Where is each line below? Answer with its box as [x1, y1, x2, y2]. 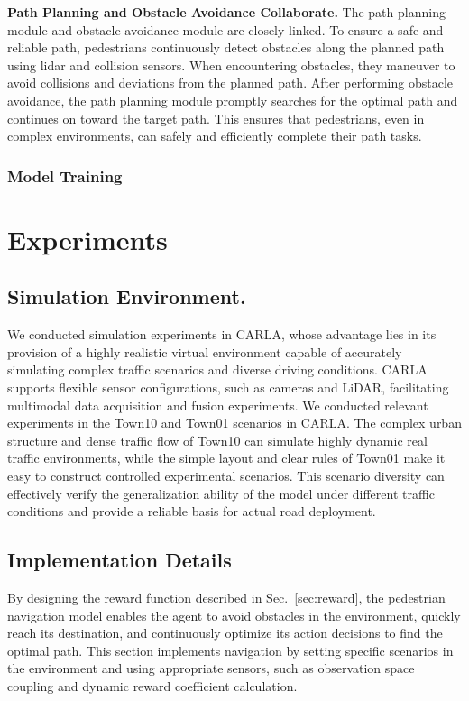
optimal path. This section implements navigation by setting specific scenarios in [7, 641, 454, 659]
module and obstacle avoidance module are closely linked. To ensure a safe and [7, 20, 444, 39]
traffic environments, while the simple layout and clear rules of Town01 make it [7, 448, 446, 467]
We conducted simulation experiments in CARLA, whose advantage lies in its [7, 325, 437, 344]
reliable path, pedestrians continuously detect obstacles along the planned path [7, 38, 445, 57]
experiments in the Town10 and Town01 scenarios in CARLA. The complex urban [7, 413, 462, 432]
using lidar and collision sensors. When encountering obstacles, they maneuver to [7, 55, 455, 74]
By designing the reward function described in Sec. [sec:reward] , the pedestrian [7, 587, 446, 606]
